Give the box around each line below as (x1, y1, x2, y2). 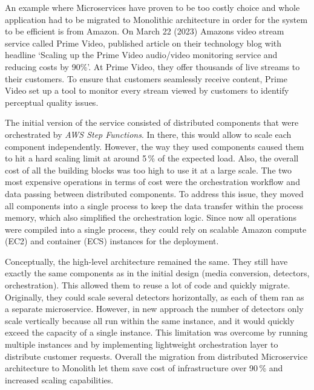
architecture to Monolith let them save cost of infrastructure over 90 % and (5, 362, 283, 374)
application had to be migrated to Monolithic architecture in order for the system (5, 13, 308, 25)
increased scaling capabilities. (5, 373, 114, 386)
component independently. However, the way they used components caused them (5, 140, 304, 152)
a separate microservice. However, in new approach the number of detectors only (5, 302, 304, 315)
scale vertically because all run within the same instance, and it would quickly (5, 314, 295, 327)
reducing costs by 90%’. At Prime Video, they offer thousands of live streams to (5, 60, 300, 73)
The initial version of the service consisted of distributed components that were (5, 116, 299, 129)
